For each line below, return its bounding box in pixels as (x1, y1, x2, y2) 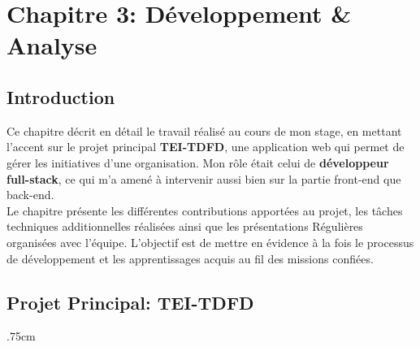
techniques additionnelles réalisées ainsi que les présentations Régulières (6, 218, 363, 235)
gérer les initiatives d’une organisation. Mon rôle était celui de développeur (6, 154, 389, 171)
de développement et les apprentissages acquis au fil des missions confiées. (6, 249, 374, 267)
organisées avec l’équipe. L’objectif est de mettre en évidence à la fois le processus (6, 233, 414, 250)
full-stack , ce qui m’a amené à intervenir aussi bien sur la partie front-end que (6, 170, 401, 187)
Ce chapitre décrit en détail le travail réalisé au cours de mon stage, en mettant (6, 122, 402, 139)
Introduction (6, 84, 115, 109)
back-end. (6, 186, 54, 203)
